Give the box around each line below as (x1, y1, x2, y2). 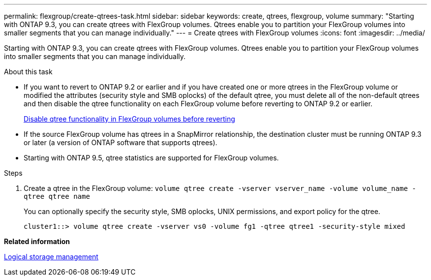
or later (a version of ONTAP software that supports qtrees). (24, 138, 217, 147)
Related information (4, 237, 70, 246)
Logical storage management (4, 252, 98, 261)
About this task (4, 67, 53, 76)
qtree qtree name (24, 192, 90, 200)
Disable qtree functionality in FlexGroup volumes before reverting (24, 115, 235, 123)
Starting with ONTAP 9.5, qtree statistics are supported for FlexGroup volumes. (24, 154, 279, 162)
